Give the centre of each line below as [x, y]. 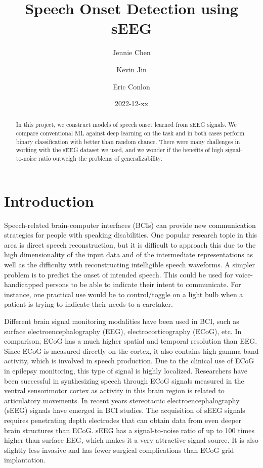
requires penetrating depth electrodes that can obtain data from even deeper [123, 420]
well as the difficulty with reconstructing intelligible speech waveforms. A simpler [129, 265]
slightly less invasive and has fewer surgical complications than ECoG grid [119, 450]
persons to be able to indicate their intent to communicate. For [143, 284]
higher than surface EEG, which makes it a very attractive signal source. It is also [131, 440]
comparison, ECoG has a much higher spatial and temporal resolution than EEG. [131, 341]
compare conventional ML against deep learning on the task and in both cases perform [130, 133]
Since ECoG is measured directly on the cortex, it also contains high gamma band [131, 350]
